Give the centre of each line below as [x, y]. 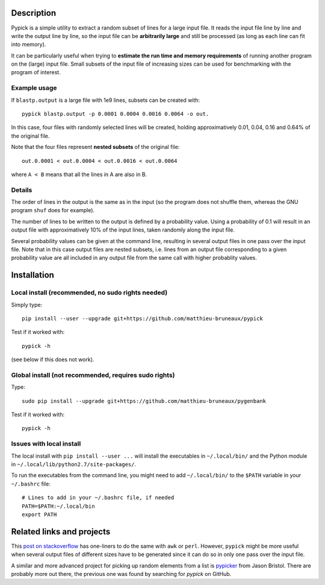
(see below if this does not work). [53, 359]
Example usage [34, 88]
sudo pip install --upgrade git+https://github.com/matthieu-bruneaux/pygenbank [144, 401]
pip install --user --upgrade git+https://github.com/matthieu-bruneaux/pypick [142, 318]
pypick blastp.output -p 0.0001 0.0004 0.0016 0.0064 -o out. [116, 114]
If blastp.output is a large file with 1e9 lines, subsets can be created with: [106, 100]
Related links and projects [61, 532]
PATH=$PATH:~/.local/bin [58, 506]
